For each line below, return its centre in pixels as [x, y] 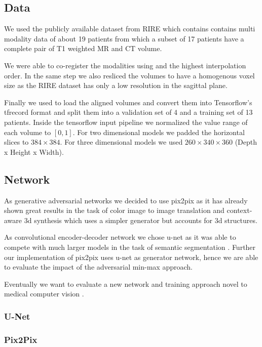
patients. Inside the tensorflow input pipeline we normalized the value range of [126, 122]
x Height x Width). [34, 151]
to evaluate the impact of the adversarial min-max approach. [98, 267]
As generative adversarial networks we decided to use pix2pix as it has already [126, 200]
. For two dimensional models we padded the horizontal [159, 132]
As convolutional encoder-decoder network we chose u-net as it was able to [120, 237]
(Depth [246, 142]
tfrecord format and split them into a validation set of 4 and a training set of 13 [128, 112]
